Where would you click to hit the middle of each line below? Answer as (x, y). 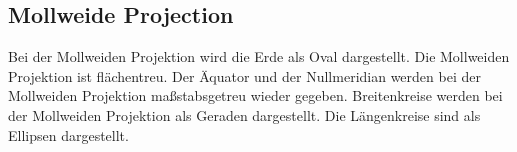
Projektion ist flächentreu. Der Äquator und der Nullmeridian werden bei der (244, 75)
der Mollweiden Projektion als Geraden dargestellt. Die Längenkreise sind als (244, 114)
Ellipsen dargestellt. (68, 134)
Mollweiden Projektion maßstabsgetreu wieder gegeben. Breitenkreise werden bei (255, 95)
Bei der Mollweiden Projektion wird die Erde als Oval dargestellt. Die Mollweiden (259, 56)
